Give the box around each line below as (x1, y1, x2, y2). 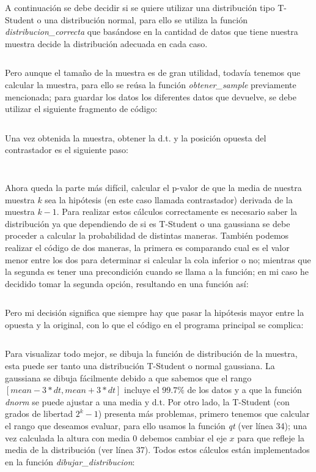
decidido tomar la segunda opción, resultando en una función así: (5, 277, 249, 290)
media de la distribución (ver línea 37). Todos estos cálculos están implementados (5, 443, 310, 456)
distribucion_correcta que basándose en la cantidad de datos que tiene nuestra (5, 25, 298, 38)
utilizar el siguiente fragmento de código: (5, 102, 158, 115)
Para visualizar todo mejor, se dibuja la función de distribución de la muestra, (5, 347, 298, 360)
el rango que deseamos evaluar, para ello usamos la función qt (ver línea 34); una (5, 419, 307, 432)
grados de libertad (5, 407, 73, 420)
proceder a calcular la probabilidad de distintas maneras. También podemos (5, 229, 289, 242)
